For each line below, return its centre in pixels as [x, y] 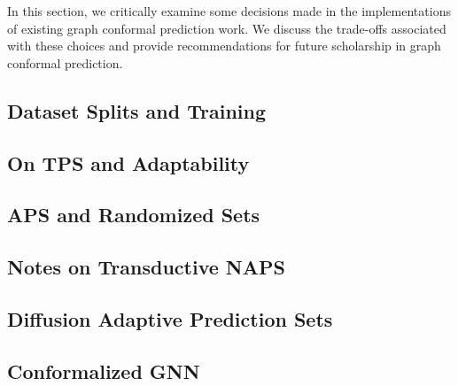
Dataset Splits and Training [137, 110]
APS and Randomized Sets [134, 215]
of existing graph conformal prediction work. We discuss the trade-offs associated [227, 28]
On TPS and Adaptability [128, 162]
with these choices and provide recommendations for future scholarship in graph [224, 46]
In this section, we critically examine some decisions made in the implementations [229, 11]
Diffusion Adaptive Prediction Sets [170, 318]
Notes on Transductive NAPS [146, 267]
